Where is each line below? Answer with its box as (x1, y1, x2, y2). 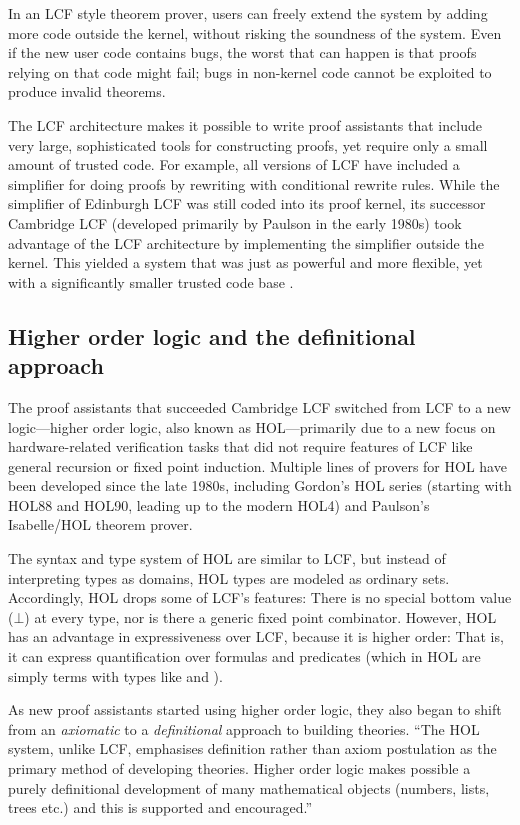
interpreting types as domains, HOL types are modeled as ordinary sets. (8, 567, 450, 588)
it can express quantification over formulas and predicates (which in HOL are (8, 646, 481, 667)
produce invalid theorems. (8, 81, 166, 102)
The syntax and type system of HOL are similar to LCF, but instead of (8, 548, 446, 569)
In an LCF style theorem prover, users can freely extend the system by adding (8, 3, 488, 23)
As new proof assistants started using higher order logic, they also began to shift (8, 699, 502, 720)
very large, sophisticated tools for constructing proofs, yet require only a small (8, 134, 488, 155)
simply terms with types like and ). (8, 665, 223, 686)
